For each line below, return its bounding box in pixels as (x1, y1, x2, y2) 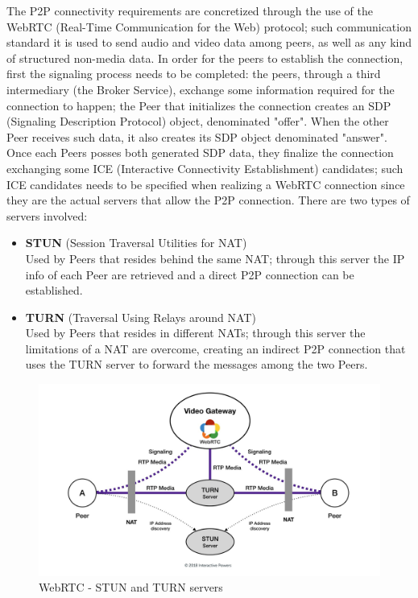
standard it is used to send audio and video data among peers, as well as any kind (6, 34, 412, 51)
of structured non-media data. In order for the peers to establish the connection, (6, 49, 404, 66)
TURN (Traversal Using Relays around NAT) (25, 308, 256, 325)
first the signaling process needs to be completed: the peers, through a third (6, 65, 381, 82)
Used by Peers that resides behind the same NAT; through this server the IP (25, 250, 405, 266)
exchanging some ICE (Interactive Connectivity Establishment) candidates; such (6, 159, 404, 176)
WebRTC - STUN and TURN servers (39, 579, 223, 596)
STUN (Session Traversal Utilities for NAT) (25, 234, 247, 251)
